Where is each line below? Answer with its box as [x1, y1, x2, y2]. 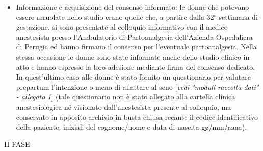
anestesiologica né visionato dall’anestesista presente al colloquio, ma [16, 101, 231, 112]
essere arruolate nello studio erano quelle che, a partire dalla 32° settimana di [16, 11, 258, 22]
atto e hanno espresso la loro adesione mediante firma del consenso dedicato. [16, 61, 255, 72]
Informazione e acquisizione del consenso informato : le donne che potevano [16, 2, 249, 12]
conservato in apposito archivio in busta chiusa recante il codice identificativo [16, 111, 258, 122]
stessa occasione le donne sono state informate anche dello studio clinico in [16, 51, 250, 62]
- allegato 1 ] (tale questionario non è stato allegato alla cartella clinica [16, 91, 235, 102]
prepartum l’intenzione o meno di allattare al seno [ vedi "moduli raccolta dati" [16, 81, 259, 92]
